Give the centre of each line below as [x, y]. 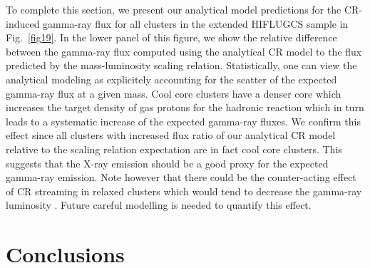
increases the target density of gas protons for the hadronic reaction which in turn [185, 107]
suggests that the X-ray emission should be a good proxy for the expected [167, 163]
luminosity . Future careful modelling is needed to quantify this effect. [159, 205]
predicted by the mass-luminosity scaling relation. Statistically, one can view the [181, 65]
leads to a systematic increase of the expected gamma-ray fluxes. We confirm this [183, 121]
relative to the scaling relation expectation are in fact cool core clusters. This [174, 149]
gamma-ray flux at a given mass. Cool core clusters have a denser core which [174, 93]
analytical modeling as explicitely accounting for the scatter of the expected [171, 79]
